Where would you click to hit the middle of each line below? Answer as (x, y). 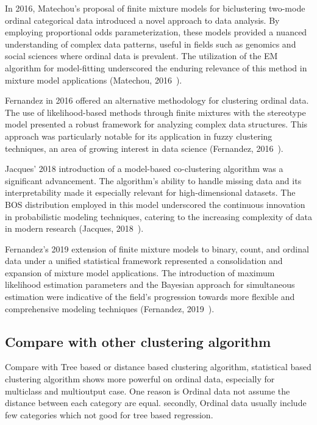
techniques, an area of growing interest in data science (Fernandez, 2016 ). (144, 148)
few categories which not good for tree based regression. (109, 414)
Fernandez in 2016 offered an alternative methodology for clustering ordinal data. (157, 100)
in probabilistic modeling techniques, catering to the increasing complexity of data (158, 216)
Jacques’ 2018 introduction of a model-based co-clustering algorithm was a (144, 169)
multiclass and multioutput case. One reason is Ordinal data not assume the (148, 391)
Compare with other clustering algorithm (138, 341)
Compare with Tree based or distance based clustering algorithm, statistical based (158, 367)
